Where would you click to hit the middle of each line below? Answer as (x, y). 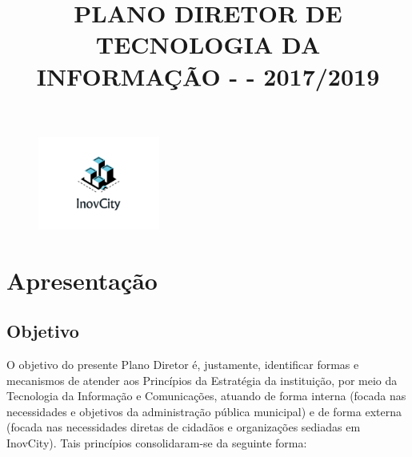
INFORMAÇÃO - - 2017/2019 (208, 76)
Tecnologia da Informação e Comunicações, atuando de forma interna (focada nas (206, 396)
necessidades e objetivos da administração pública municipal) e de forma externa (204, 411)
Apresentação (82, 280)
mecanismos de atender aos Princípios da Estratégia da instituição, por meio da (202, 380)
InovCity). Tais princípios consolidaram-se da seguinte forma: (157, 442)
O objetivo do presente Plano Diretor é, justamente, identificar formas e (183, 364)
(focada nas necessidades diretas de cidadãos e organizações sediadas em (184, 427)
